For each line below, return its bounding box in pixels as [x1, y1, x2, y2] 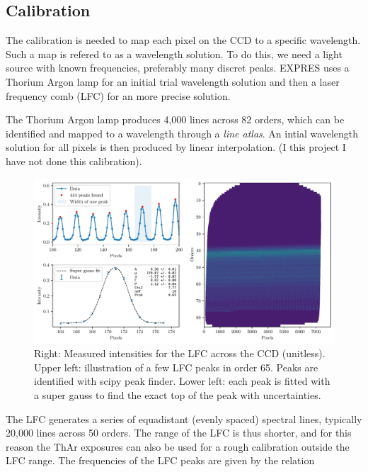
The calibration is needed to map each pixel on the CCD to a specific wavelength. [6, 33, 361, 47]
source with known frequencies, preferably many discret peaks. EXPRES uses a [6, 60, 350, 75]
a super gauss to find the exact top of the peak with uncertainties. [34, 388, 321, 403]
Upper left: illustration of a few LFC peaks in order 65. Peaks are [34, 359, 318, 374]
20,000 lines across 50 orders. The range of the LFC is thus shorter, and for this [6, 425, 352, 440]
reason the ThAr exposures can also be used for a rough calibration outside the [6, 439, 350, 454]
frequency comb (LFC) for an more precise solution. [6, 88, 231, 103]
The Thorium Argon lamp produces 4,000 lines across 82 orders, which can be [6, 112, 345, 127]
